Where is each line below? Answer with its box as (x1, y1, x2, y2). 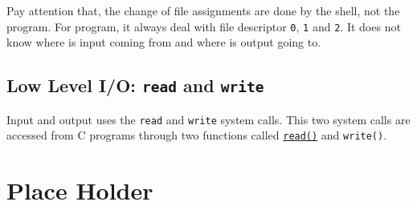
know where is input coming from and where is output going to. (6, 34, 321, 50)
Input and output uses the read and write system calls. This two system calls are (6, 111, 411, 127)
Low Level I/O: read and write (6, 73, 264, 98)
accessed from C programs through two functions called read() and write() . (6, 127, 387, 143)
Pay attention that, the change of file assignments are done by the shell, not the (6, 2, 400, 18)
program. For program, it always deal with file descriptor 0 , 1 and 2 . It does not (6, 18, 401, 34)
